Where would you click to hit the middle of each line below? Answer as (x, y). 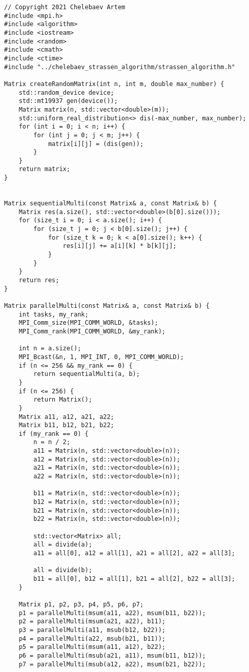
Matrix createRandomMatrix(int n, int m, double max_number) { (114, 84)
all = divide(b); (63, 570)
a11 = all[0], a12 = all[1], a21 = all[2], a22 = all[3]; (134, 553)
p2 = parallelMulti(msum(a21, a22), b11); (92, 622)
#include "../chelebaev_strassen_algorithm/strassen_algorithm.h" (120, 67)
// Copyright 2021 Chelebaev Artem (65, 7)
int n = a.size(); (50, 349)
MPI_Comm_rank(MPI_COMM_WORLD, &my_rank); (92, 331)
